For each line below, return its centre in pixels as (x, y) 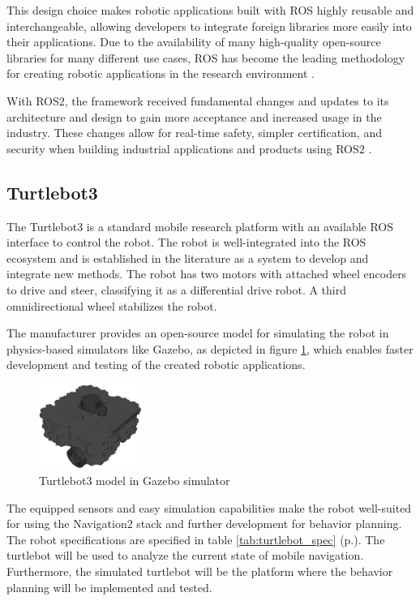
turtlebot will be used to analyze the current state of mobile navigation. (185, 555)
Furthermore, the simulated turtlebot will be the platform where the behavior (200, 571)
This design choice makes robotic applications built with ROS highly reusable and (210, 10)
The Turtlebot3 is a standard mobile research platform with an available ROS (200, 226)
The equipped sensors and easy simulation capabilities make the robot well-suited (209, 507)
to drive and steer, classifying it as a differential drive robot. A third (177, 289)
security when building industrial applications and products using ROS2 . (189, 148)
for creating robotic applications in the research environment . (161, 73)
